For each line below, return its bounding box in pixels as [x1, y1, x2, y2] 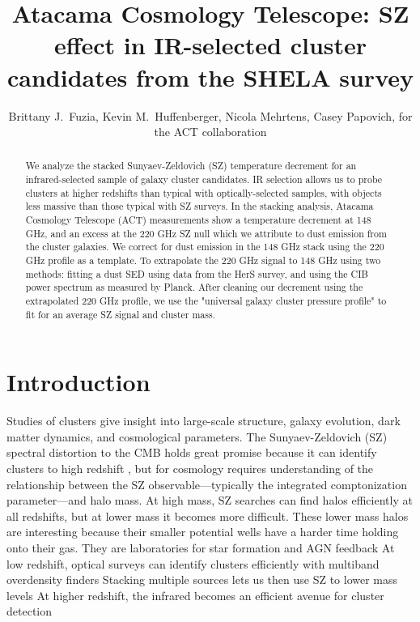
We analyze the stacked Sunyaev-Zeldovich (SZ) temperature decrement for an [25, 159, 357, 173]
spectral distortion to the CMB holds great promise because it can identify [6, 444, 377, 461]
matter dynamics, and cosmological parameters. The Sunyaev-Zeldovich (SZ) [6, 428, 388, 445]
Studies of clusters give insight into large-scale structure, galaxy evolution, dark [6, 412, 401, 429]
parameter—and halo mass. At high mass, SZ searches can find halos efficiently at [6, 492, 413, 509]
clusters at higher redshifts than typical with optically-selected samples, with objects [25, 185, 382, 199]
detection [6, 603, 52, 620]
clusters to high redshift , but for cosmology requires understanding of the [6, 460, 374, 477]
